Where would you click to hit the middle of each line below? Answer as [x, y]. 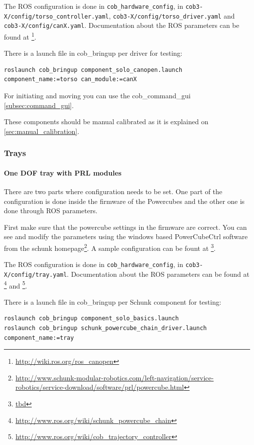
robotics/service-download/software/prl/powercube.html [100, 387]
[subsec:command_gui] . [39, 105]
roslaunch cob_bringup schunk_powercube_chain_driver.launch [106, 328]
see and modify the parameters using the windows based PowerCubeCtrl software [126, 236]
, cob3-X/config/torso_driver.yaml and [172, 15]
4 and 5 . [16, 285]
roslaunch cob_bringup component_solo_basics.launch [91, 319]
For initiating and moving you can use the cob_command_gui [97, 95]
